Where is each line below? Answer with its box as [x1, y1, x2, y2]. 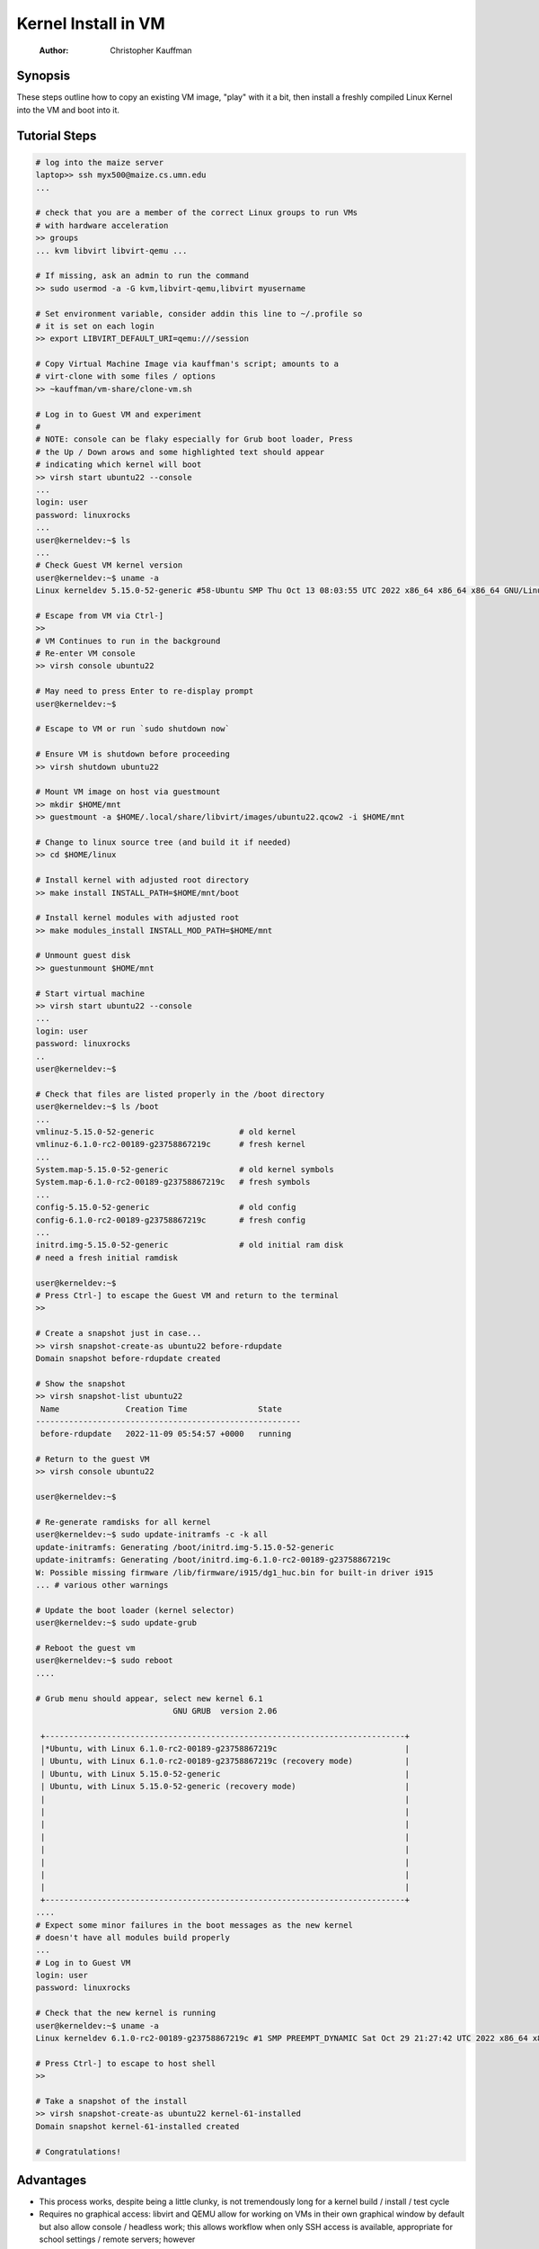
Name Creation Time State [40, 1403, 282, 1414]
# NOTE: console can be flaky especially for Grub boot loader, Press [35, 435, 354, 444]
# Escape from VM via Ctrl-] [35, 610, 164, 621]
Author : [39, 45, 69, 56]
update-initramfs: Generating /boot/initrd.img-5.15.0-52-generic [35, 1542, 334, 1552]
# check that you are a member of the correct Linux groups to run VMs [35, 208, 358, 218]
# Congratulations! [35, 2146, 121, 2156]
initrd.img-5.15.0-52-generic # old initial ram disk [35, 1240, 344, 1250]
